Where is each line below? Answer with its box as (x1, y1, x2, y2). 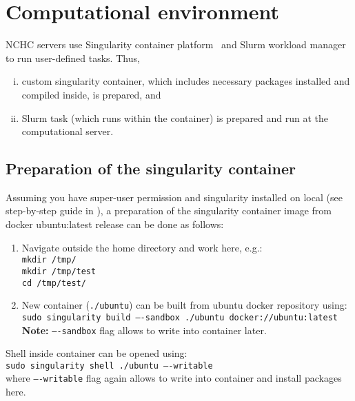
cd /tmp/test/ (21, 278, 86, 288)
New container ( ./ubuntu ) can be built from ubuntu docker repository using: (21, 298, 347, 312)
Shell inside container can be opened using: (6, 346, 187, 360)
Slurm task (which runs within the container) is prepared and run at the (21, 110, 329, 125)
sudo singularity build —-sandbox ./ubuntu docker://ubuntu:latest (21, 312, 338, 322)
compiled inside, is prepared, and (21, 87, 161, 101)
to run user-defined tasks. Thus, (6, 50, 140, 65)
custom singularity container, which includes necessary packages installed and (21, 74, 350, 88)
